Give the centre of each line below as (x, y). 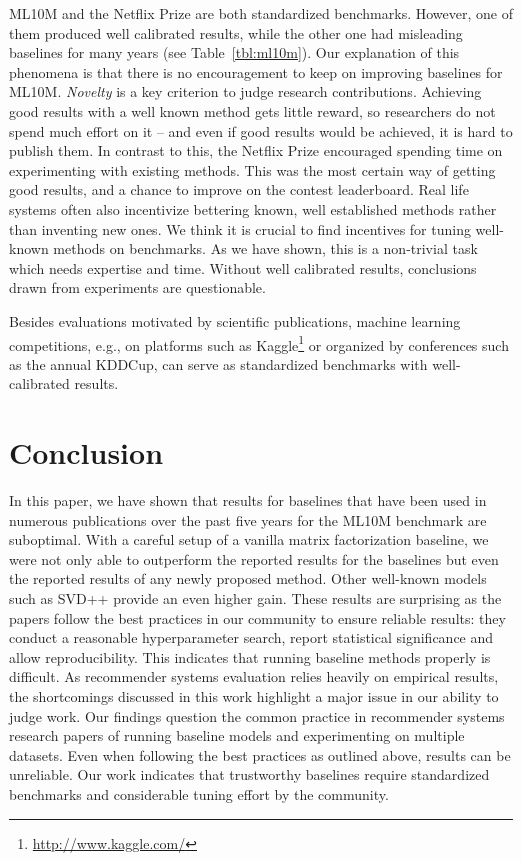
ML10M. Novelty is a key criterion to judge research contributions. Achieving (245, 91)
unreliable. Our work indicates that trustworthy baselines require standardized (249, 774)
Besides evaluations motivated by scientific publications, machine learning (235, 320)
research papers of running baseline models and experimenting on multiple (237, 735)
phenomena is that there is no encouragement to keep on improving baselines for (256, 71)
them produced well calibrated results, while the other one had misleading (236, 32)
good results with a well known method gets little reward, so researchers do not (252, 110)
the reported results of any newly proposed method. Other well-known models (248, 578)
